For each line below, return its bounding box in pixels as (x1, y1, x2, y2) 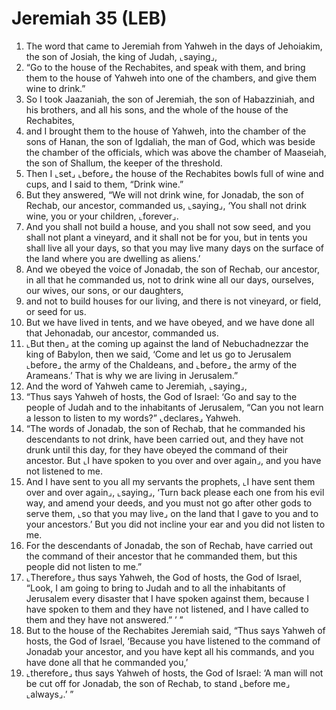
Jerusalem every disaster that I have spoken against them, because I (25, 592, 309, 604)
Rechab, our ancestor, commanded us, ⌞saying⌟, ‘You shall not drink (25, 199, 307, 211)
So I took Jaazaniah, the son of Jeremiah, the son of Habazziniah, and (25, 93, 315, 105)
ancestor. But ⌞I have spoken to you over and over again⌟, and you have (25, 454, 322, 466)
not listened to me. (25, 465, 103, 477)
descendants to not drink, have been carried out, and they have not (25, 433, 304, 445)
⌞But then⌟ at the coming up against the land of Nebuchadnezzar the (25, 337, 309, 349)
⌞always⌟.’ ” (25, 688, 74, 700)
